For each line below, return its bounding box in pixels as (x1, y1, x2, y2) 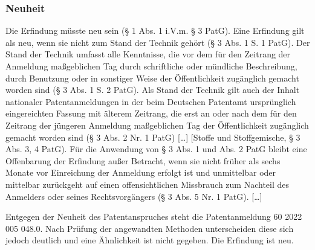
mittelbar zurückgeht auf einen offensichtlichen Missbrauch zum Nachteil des (5, 178, 290, 190)
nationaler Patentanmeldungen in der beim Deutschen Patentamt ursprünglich (5, 95, 296, 107)
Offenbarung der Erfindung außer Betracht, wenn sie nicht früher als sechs (5, 154, 281, 167)
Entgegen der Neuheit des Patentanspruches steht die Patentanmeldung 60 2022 (5, 210, 302, 223)
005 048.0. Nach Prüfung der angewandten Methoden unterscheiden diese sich (5, 222, 294, 234)
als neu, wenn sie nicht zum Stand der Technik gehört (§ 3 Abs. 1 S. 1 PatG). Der (5, 36, 310, 48)
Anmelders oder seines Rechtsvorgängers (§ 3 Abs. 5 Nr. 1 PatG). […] (5, 190, 262, 202)
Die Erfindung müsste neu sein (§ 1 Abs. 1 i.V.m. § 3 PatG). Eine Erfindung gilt (5, 24, 305, 37)
